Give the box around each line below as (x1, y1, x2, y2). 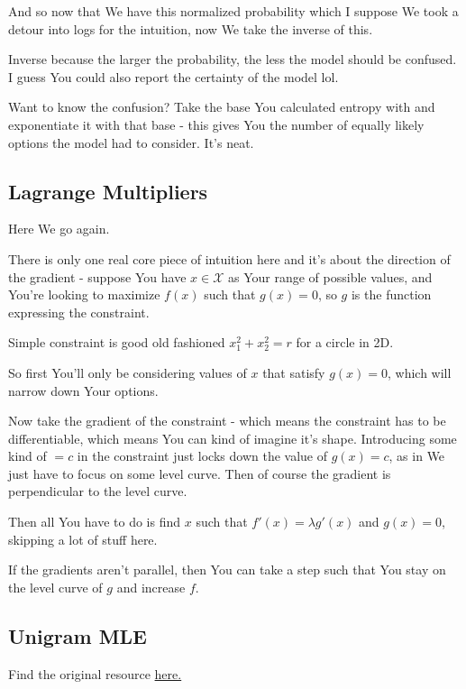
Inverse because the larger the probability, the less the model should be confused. (8, 50, 457, 69)
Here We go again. (8, 219, 110, 238)
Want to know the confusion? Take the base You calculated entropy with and (8, 97, 435, 116)
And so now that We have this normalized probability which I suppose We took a (8, 2, 459, 20)
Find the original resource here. (8, 664, 182, 683)
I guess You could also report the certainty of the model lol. (8, 67, 339, 86)
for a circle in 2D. (296, 333, 394, 352)
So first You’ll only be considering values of (8, 363, 247, 381)
